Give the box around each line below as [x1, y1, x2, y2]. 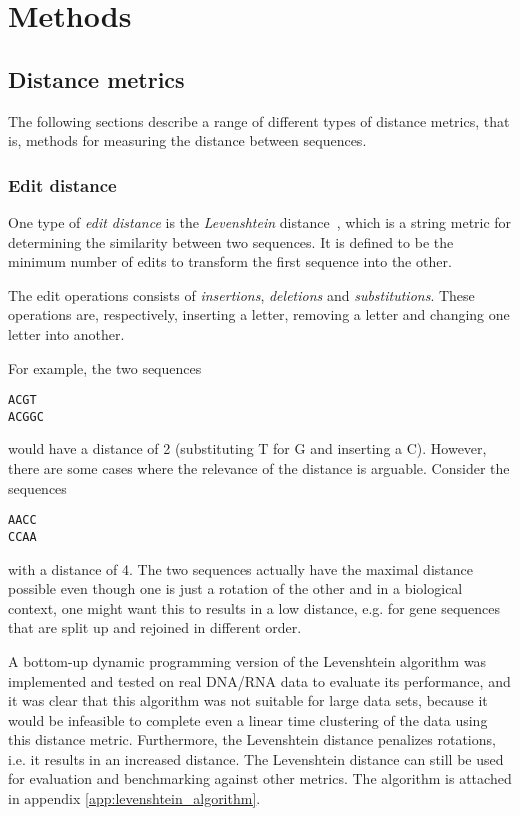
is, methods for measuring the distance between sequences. [8, 130, 367, 151]
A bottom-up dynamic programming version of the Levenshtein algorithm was [8, 650, 487, 671]
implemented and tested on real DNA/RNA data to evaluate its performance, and [8, 670, 511, 691]
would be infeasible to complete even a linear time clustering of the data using [8, 709, 488, 730]
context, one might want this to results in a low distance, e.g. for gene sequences [8, 597, 501, 618]
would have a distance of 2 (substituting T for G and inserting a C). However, [8, 438, 487, 459]
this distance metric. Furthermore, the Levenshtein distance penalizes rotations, [8, 729, 496, 750]
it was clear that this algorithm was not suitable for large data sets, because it [8, 690, 488, 711]
